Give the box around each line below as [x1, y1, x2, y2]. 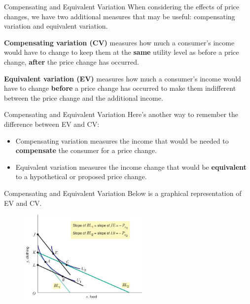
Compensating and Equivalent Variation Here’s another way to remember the [4, 109, 238, 119]
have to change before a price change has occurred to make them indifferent [4, 83, 236, 93]
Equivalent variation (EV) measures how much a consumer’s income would [4, 73, 241, 83]
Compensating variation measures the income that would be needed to [15, 135, 229, 146]
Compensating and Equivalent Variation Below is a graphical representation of [4, 188, 242, 198]
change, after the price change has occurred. [4, 56, 139, 67]
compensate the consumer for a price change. [15, 145, 157, 155]
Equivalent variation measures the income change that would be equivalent [15, 161, 247, 172]
